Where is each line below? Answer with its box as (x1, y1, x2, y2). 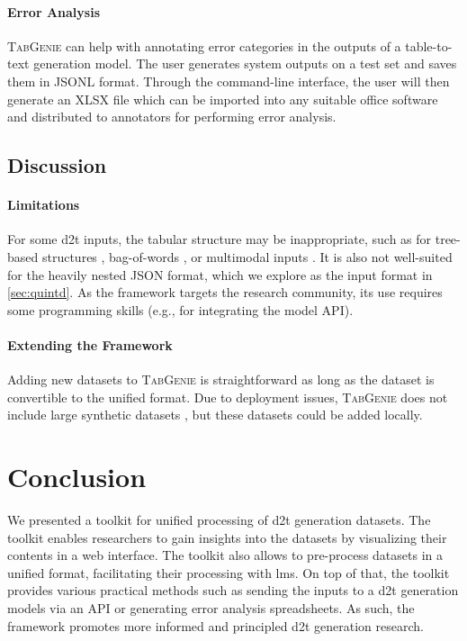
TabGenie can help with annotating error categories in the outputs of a (7, 36, 401, 55)
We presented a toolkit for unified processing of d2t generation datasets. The (7, 510, 431, 529)
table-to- (405, 36, 453, 55)
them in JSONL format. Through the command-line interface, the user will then (7, 71, 450, 90)
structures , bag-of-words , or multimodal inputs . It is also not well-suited (41, 247, 453, 266)
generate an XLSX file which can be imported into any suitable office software (7, 89, 438, 108)
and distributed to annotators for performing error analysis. (7, 107, 337, 126)
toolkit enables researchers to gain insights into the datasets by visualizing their (7, 528, 447, 546)
